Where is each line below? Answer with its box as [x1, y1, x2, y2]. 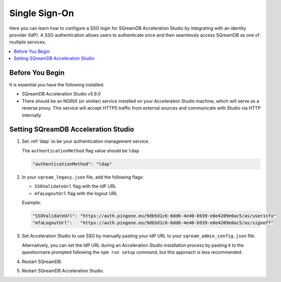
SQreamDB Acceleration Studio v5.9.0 [22, 91, 101, 97]
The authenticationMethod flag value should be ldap [22, 147, 139, 153]
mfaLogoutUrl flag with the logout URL [34, 190, 118, 196]
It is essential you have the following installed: [9, 82, 105, 88]
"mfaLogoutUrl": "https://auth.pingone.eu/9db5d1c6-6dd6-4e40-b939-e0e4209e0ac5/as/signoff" [32, 220, 274, 226]
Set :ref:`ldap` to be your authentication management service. [22, 138, 150, 144]
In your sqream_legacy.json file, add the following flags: [22, 174, 144, 180]
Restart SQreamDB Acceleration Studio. [22, 267, 104, 273]
